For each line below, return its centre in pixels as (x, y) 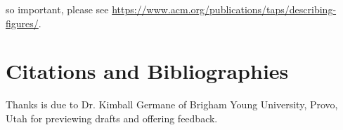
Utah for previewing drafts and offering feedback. (112, 118)
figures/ (22, 23)
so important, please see (57, 9)
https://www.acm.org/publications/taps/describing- (224, 9)
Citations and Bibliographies (147, 71)
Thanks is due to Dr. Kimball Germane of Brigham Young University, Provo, (172, 104)
